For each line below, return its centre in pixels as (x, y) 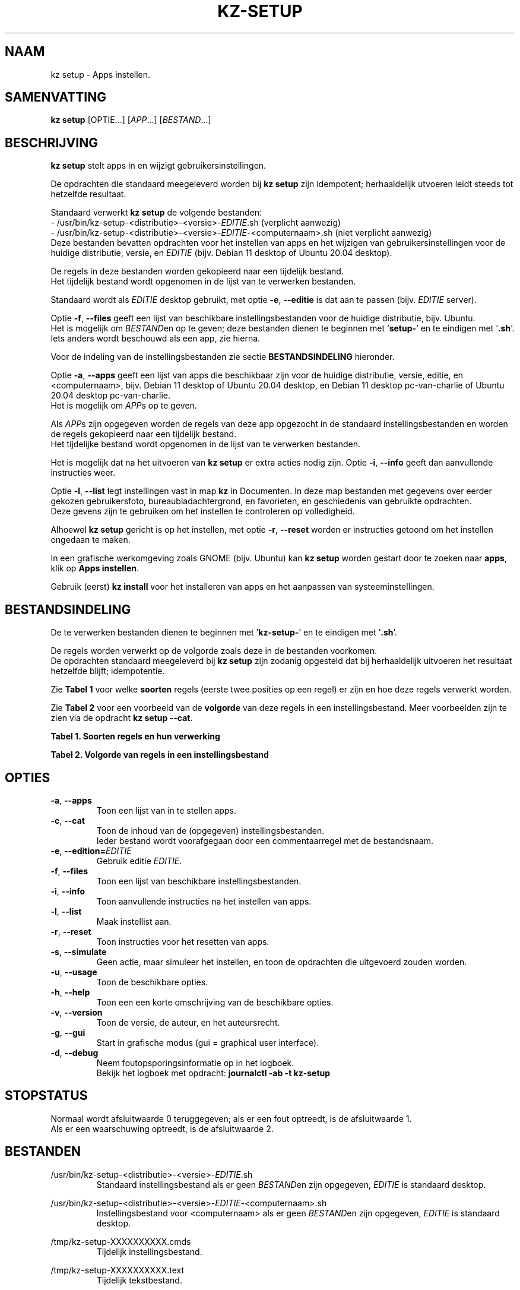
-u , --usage (74, 972)
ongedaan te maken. (91, 540)
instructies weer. (83, 473)
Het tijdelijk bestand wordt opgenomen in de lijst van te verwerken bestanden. (203, 282)
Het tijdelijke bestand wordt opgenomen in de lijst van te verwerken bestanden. (206, 444)
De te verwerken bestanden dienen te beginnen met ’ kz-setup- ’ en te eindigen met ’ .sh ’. (224, 633)
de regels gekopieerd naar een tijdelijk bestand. (144, 434)
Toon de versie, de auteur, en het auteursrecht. (188, 1022)
